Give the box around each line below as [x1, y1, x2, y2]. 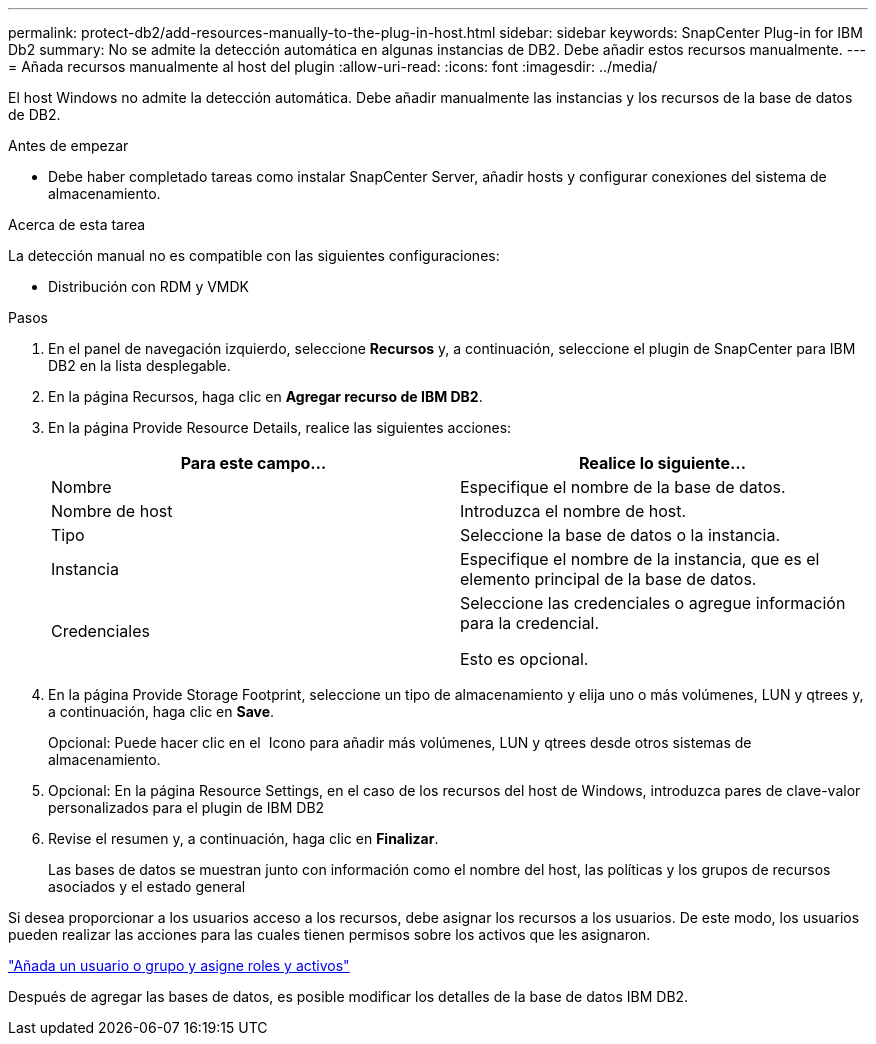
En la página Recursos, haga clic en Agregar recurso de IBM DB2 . [48, 388, 483, 405]
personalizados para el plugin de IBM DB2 [48, 799, 325, 816]
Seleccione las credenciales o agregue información [460, 593, 846, 613]
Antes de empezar [8, 137, 129, 154]
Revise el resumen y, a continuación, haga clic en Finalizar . [48, 830, 439, 847]
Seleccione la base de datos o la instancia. [460, 525, 781, 545]
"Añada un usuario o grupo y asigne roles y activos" [8, 957, 350, 974]
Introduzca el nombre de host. [460, 501, 687, 521]
